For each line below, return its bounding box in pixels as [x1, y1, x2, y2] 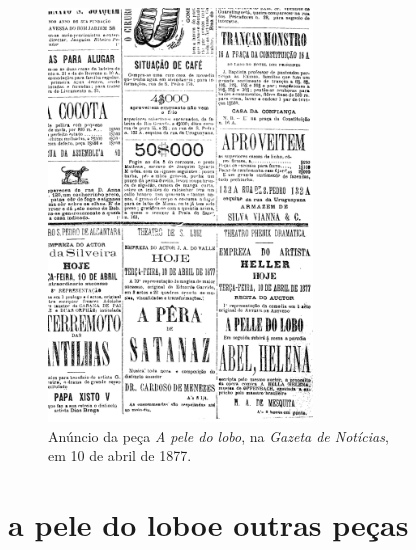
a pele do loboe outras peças [8, 504, 409, 545]
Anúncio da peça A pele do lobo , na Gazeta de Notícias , [48, 425, 389, 446]
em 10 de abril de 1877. [48, 445, 192, 466]
